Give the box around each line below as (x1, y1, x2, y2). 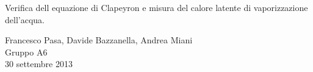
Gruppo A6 (5, 45, 48, 58)
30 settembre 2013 (5, 57, 73, 70)
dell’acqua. (5, 13, 45, 26)
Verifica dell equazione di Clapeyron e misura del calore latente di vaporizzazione (5, 1, 308, 13)
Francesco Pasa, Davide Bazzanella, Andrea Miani (5, 34, 193, 46)
